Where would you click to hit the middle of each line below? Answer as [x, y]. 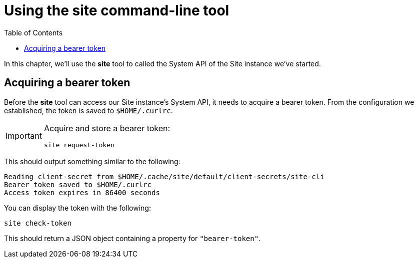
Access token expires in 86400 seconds [82, 192]
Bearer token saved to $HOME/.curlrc [78, 184]
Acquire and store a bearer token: [107, 128]
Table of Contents [33, 32]
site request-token [79, 145]
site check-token [38, 223]
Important [24, 136]
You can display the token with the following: [77, 208]
